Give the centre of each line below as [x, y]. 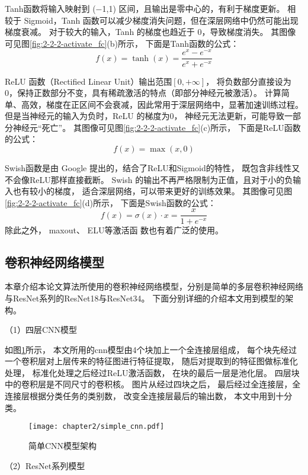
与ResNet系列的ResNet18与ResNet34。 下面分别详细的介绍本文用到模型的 [145, 298]
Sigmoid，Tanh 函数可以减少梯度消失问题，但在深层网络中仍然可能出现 [161, 20]
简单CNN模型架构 [63, 445]
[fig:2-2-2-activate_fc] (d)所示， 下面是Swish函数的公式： [110, 202]
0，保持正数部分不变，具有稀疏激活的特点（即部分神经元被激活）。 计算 [143, 93]
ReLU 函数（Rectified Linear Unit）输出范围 [89, 81]
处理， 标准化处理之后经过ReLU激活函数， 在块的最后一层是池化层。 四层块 [152, 372]
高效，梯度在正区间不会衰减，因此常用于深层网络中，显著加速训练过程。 [162, 104]
